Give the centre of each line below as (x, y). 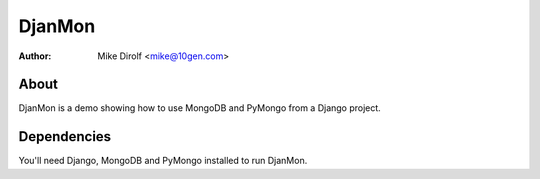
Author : (35, 56)
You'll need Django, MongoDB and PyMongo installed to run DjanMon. (163, 161)
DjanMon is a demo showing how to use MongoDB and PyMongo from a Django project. (200, 108)
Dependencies (65, 136)
